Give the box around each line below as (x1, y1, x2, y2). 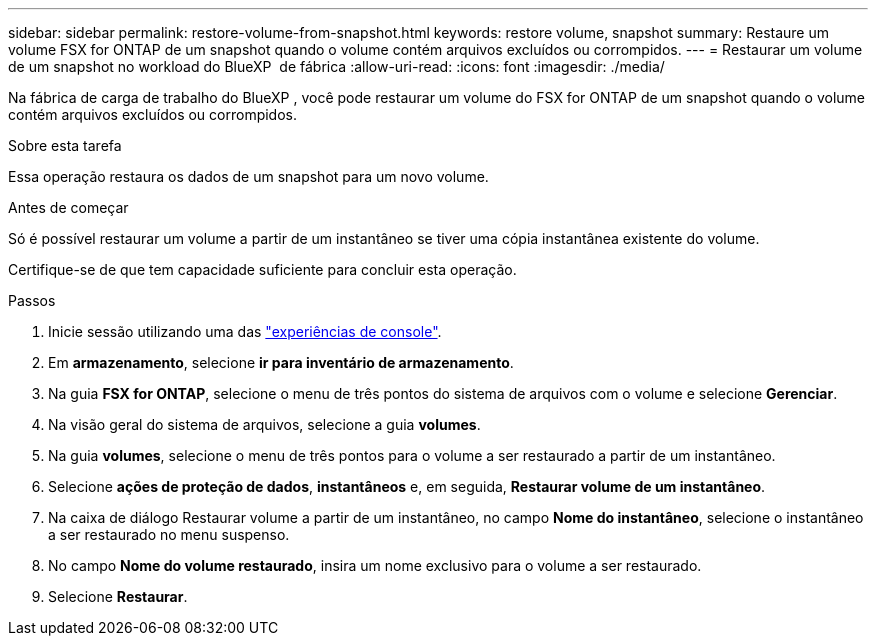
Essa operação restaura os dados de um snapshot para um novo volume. (8, 168, 489, 185)
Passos (8, 292, 56, 309)
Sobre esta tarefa (8, 137, 122, 154)
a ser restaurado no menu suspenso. (48, 526, 290, 543)
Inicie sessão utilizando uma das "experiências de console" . (48, 323, 442, 340)
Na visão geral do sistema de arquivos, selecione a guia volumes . (48, 416, 481, 433)
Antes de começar (8, 199, 129, 216)
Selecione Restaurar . (48, 588, 188, 605)
